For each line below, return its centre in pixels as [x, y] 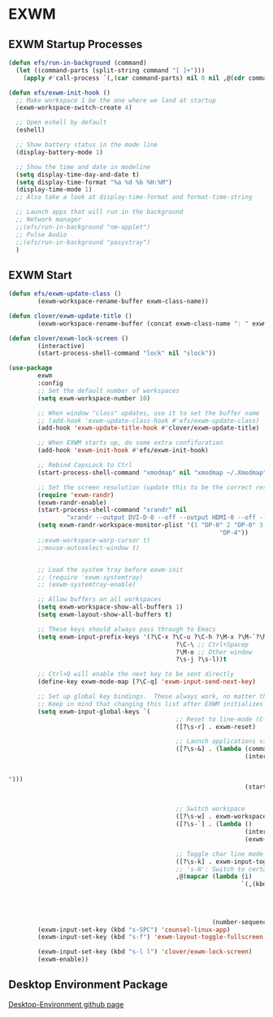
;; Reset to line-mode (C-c [223, 719]
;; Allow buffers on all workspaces [100, 600]
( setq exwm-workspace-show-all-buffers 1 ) [110, 607]
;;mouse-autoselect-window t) [89, 548]
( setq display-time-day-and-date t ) [78, 175]
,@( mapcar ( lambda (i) [214, 877]
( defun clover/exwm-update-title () [70, 316]
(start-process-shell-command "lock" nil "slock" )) [127, 354]
